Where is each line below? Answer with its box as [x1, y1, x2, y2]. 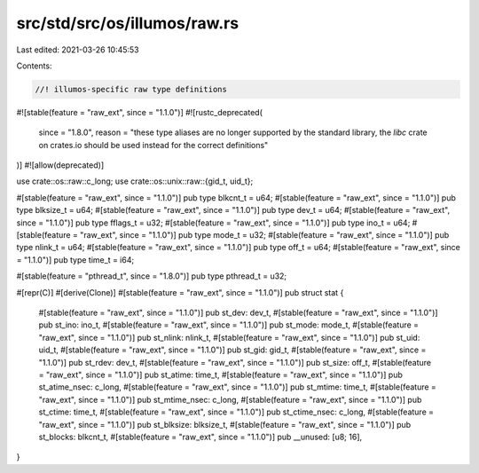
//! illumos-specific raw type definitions [35, 84, 228, 94]
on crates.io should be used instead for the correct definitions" [38, 139, 269, 150]
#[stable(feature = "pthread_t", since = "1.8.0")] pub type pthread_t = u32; [16, 271, 287, 281]
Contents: [16, 60, 52, 71]
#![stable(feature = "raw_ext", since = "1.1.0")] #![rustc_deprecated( [16, 106, 263, 117]
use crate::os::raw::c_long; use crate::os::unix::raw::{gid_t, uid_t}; [16, 176, 254, 186]
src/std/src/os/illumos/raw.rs [16, 13, 239, 33]
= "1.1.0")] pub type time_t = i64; [16, 254, 135, 265]
